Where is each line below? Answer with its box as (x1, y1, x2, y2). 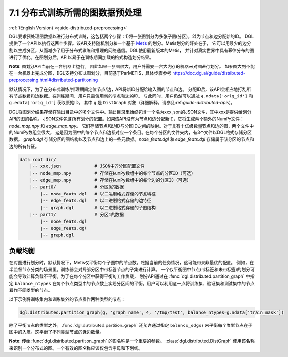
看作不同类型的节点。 (9, 287, 53, 293)
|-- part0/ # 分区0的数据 (29, 184, 124, 190)
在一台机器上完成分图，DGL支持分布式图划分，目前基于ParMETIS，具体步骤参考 (9, 70, 172, 76)
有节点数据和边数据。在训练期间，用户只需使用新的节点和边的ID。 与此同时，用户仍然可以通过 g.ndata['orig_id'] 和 (9, 93, 253, 99)
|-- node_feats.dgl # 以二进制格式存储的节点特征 (40, 191, 156, 196)
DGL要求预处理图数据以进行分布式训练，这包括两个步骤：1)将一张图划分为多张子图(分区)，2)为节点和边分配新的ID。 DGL (9, 33, 254, 39)
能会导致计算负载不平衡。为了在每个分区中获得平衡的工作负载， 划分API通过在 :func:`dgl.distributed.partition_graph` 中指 (9, 273, 255, 279)
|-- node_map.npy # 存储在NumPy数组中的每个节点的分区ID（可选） (29, 170, 196, 176)
